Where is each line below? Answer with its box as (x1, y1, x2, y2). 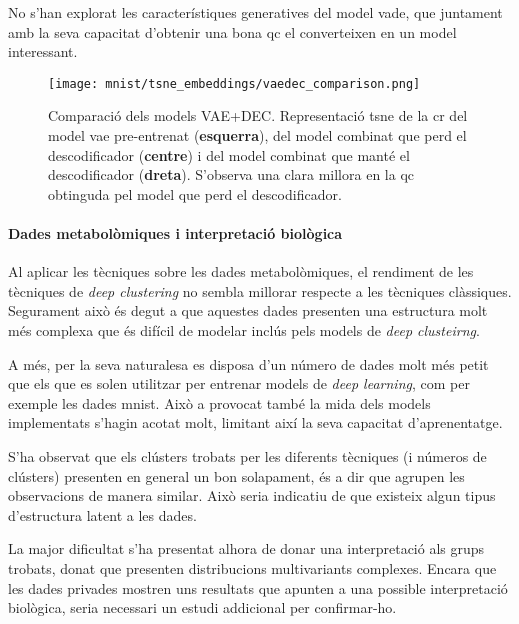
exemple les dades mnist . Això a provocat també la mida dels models (8, 392, 431, 413)
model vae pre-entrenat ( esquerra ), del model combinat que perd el (48, 125, 467, 146)
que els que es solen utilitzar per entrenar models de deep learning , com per (8, 373, 470, 394)
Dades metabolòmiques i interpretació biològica (8, 223, 343, 243)
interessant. (8, 41, 78, 62)
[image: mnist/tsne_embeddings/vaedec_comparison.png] (48, 76, 421, 91)
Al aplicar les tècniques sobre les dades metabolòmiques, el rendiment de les (8, 261, 474, 282)
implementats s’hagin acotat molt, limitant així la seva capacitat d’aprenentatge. (8, 412, 503, 433)
